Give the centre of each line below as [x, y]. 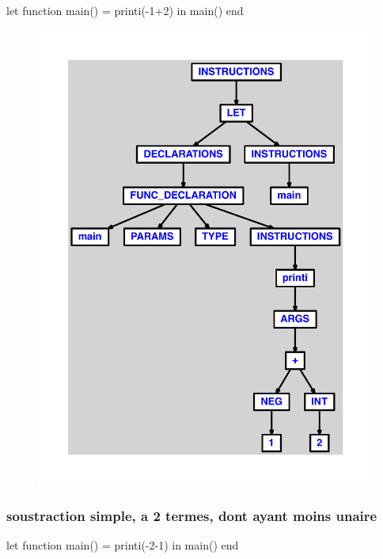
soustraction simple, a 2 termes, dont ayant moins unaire [192, 516]
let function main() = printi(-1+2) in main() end [125, 10]
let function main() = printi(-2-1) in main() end [123, 545]
